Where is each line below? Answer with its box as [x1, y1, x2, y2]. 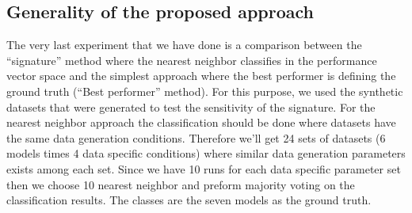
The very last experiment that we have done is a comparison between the [6, 36, 362, 53]
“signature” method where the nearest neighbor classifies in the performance [6, 51, 377, 68]
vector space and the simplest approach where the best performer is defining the [6, 67, 396, 84]
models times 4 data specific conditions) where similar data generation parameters [6, 145, 406, 162]
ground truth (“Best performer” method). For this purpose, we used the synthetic [6, 82, 403, 99]
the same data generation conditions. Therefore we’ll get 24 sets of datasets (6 [6, 129, 386, 146]
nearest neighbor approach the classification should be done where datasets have [6, 114, 396, 131]
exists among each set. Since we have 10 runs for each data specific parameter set [6, 160, 401, 177]
